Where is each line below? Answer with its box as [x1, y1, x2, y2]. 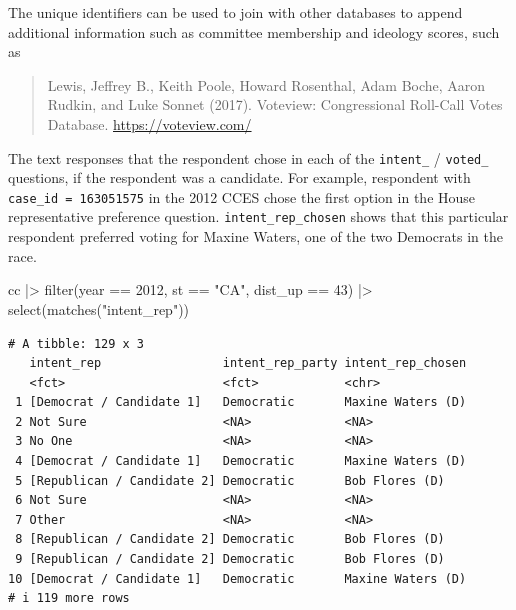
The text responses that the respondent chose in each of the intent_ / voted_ [8, 147, 489, 168]
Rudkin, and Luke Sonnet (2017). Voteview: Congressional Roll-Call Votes [47, 94, 503, 115]
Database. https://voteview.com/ [47, 113, 252, 134]
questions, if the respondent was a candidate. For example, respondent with [8, 167, 471, 188]
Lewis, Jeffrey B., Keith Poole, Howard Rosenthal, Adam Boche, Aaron [47, 74, 486, 95]
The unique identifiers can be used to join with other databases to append [8, 2, 463, 22]
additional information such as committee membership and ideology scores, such [8, 21, 500, 42]
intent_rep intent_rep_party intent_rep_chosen [29, 356, 467, 371]
